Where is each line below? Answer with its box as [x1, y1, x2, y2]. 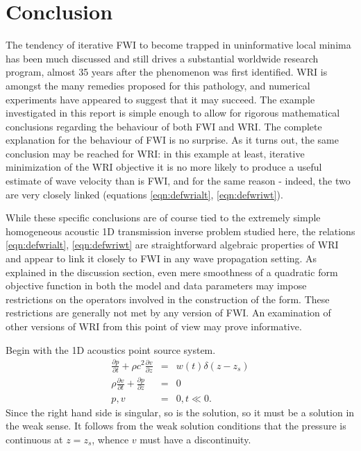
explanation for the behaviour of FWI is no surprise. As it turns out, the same [6, 133, 339, 147]
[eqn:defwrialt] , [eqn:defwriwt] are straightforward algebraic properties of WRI [6, 237, 339, 252]
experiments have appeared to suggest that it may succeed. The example [6, 92, 315, 106]
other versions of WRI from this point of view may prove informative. [6, 319, 302, 333]
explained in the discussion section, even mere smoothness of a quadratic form [6, 264, 338, 279]
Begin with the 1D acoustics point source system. [6, 342, 216, 357]
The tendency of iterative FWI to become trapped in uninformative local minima [6, 37, 351, 52]
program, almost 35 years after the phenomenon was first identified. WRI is [6, 65, 328, 79]
